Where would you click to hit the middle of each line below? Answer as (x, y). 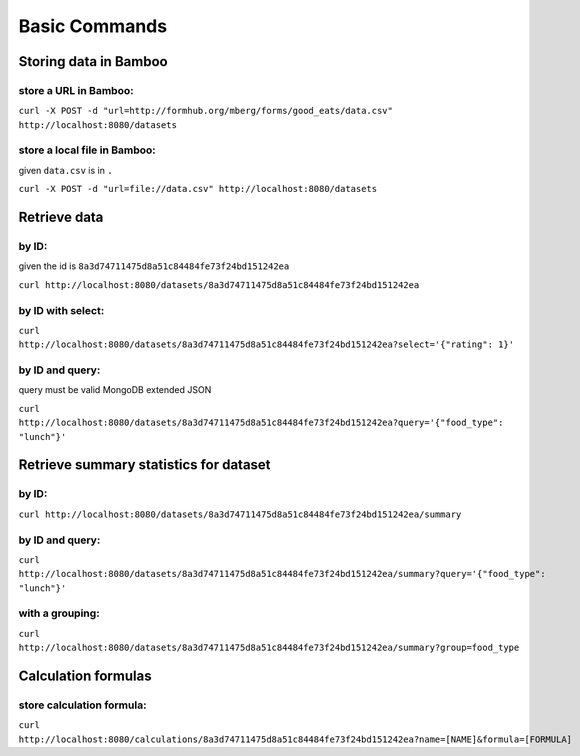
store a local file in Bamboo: (87, 150)
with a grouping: (59, 613)
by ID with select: (61, 310)
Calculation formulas (85, 676)
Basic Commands (93, 26)
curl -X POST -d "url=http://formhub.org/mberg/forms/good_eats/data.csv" (206, 111)
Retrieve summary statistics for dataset (144, 465)
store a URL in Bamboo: (76, 90)
